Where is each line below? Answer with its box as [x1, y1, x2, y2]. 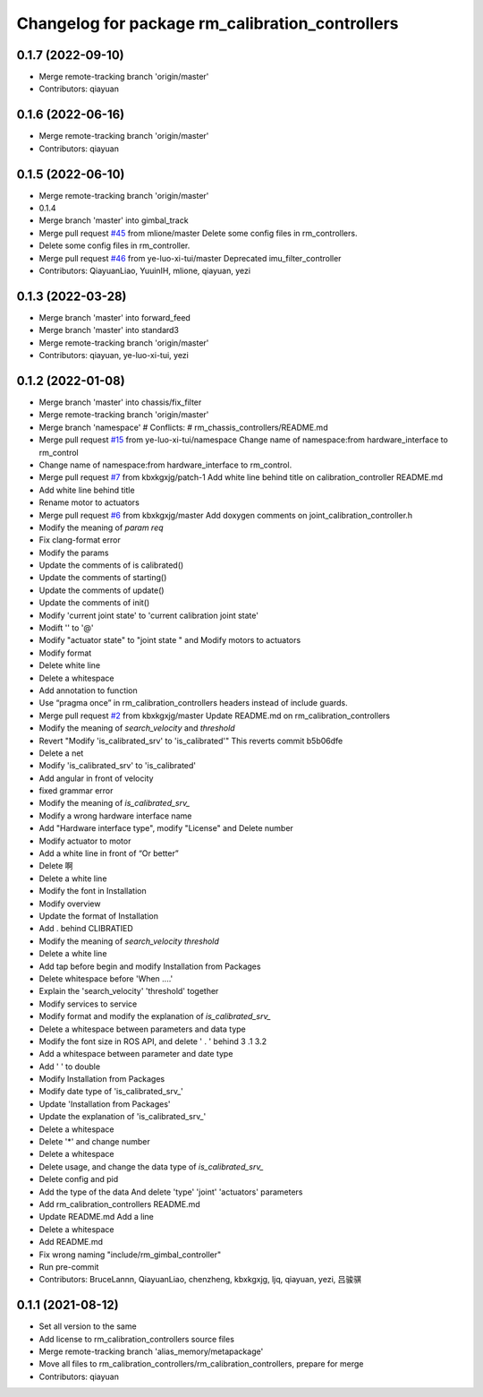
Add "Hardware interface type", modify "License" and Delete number [38, 823, 294, 834]
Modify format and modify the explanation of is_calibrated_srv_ [38, 1011, 272, 1022]
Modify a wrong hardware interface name [38, 810, 192, 821]
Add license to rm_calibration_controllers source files [38, 1333, 234, 1344]
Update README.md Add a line [38, 1212, 154, 1222]
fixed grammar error [38, 785, 114, 796]
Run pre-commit [38, 1261, 99, 1272]
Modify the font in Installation [38, 886, 147, 896]
